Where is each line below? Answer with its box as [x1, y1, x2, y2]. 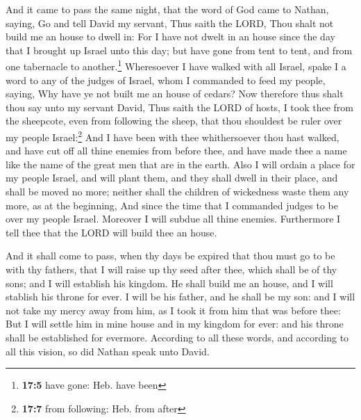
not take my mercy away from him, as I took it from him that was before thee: [6, 302, 341, 317]
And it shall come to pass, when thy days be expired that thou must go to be [6, 248, 335, 263]
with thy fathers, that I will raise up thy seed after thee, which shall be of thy [6, 262, 337, 276]
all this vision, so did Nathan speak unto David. [6, 344, 210, 358]
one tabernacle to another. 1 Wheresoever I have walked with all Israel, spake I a [6, 57, 346, 74]
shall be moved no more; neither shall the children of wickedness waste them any [6, 184, 349, 199]
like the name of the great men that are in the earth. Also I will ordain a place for [6, 156, 355, 171]
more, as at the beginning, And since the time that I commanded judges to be [6, 197, 338, 212]
